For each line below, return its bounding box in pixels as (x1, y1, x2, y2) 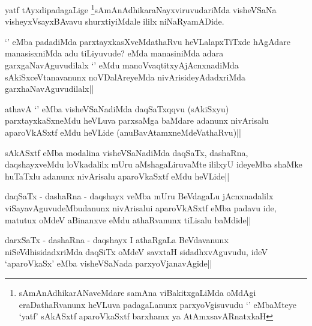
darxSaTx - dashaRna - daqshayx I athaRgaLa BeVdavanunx (5, 234, 229, 246)
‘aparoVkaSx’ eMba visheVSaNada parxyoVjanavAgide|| (5, 257, 212, 270)
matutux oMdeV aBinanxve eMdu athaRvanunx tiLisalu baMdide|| (5, 213, 251, 226)
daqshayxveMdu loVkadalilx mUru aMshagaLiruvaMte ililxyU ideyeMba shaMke (5, 158, 302, 171)
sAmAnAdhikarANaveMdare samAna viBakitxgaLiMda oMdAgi (19, 286, 256, 298)
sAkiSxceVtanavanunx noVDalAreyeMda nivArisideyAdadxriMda (5, 70, 246, 83)
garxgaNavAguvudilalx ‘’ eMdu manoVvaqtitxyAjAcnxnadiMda (5, 59, 239, 71)
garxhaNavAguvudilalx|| (5, 82, 94, 95)
